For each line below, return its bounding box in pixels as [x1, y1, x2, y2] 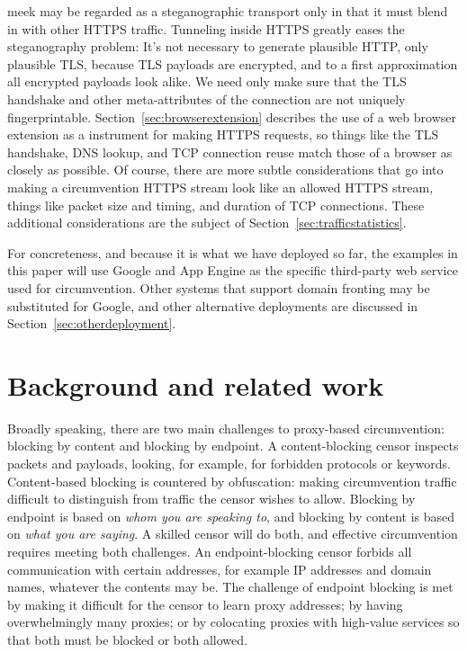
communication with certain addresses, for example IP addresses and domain [7, 559, 432, 578]
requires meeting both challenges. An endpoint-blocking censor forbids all [7, 541, 412, 560]
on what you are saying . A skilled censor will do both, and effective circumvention [7, 524, 458, 543]
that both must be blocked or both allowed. [7, 630, 247, 648]
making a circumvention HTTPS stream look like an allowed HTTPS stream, [7, 177, 434, 196]
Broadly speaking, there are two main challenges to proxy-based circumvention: [7, 418, 445, 437]
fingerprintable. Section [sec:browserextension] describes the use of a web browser [7, 107, 456, 126]
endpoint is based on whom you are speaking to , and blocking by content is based [7, 506, 455, 525]
